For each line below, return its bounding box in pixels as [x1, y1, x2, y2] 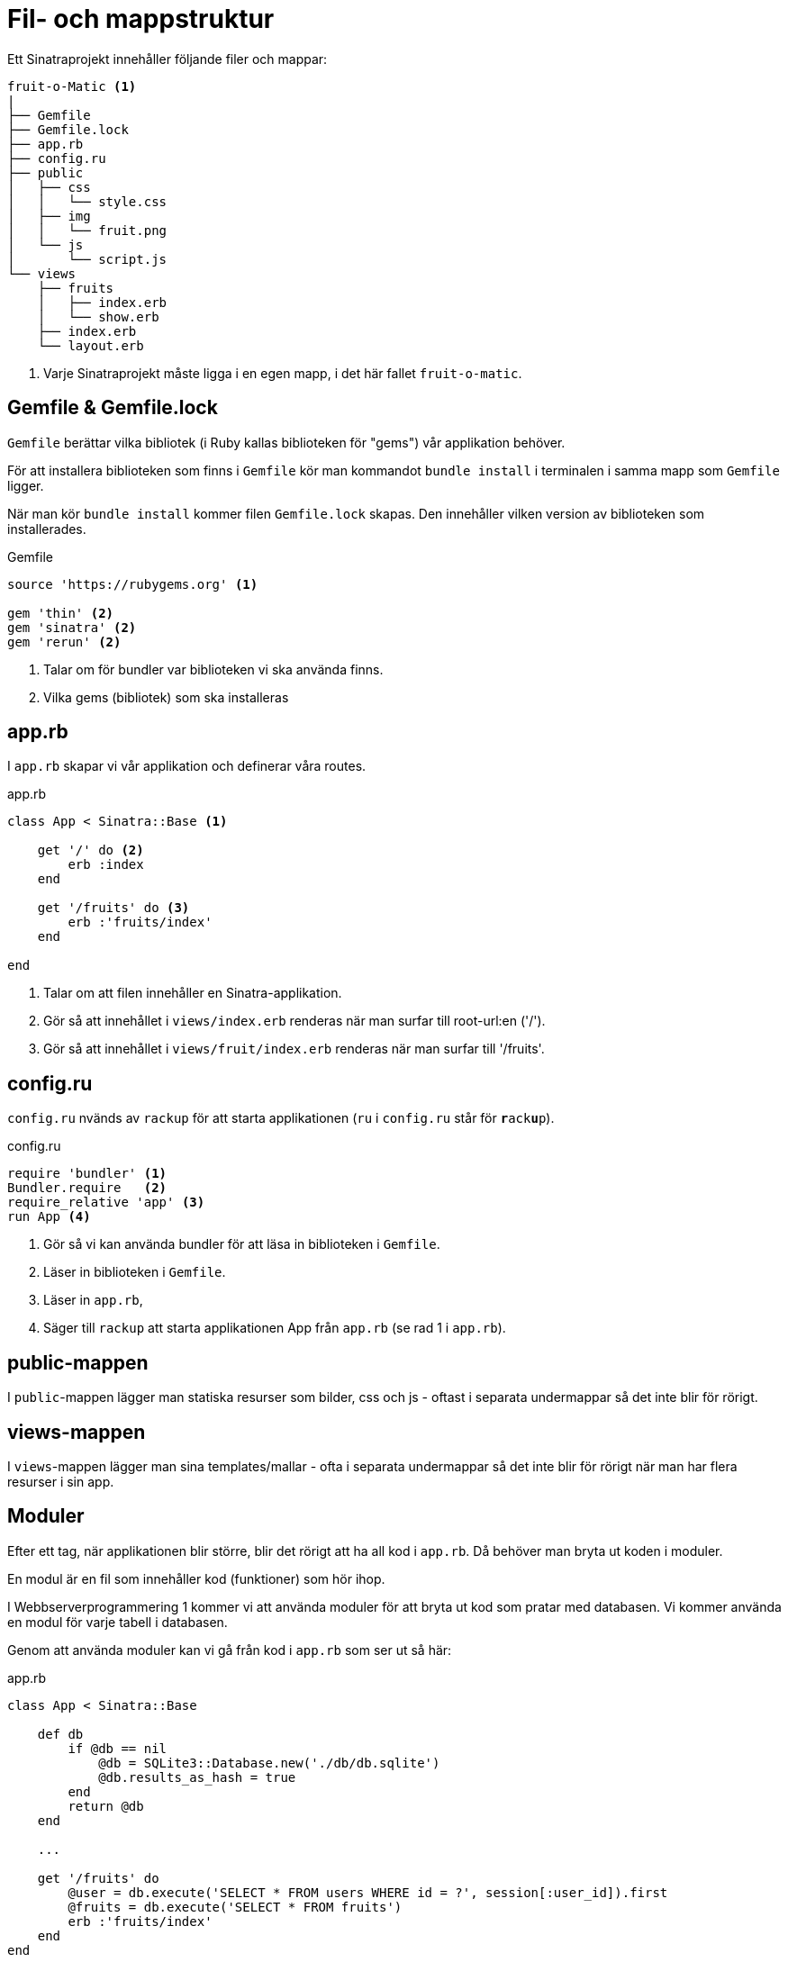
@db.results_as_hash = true [98, 1769, 296, 1785]
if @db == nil [68, 1740, 168, 1756]
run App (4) [7, 1209, 91, 1225]
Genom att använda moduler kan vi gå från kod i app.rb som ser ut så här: [7, 1641, 452, 1658]
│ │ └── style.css [7, 194, 168, 209]
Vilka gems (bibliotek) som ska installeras [43, 689, 289, 705]
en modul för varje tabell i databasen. [7, 1614, 228, 1630]
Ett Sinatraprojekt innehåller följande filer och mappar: [7, 50, 328, 67]
